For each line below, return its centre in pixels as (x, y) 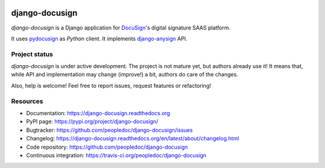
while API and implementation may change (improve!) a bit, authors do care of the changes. (125, 75)
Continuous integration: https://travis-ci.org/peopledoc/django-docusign (116, 155)
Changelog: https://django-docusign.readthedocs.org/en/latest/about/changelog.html (133, 138)
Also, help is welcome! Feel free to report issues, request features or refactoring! (111, 86)
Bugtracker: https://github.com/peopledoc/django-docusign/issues (110, 130)
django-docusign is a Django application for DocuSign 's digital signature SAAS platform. (121, 28)
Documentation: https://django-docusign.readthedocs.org (98, 113)
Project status (32, 54)
